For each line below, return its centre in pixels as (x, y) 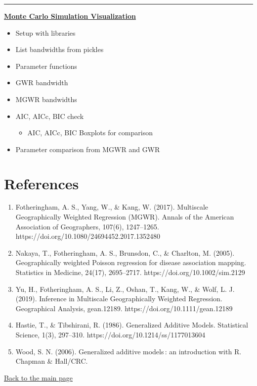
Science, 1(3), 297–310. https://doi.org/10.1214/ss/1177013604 (110, 334)
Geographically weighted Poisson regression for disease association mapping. (131, 262)
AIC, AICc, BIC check (50, 116)
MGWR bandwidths (46, 99)
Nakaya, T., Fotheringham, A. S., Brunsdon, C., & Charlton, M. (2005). (125, 252)
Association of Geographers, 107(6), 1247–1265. (87, 226)
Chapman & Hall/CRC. (52, 361)
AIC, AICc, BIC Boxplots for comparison (90, 133)
